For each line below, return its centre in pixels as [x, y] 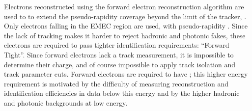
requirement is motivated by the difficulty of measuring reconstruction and [116, 83]
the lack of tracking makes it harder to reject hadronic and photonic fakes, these [125, 35]
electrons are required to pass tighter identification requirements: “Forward [117, 45]
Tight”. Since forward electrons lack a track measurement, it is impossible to [119, 54]
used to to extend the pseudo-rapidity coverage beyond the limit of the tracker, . [125, 16]
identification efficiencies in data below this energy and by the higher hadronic [122, 93]
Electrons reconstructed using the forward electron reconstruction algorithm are [124, 6]
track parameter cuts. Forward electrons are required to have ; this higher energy [126, 74]
